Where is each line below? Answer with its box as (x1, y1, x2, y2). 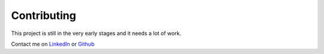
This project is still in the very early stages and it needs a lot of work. (11, 30, 181, 37)
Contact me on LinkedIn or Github (11, 40, 95, 47)
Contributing (11, 9, 76, 22)
